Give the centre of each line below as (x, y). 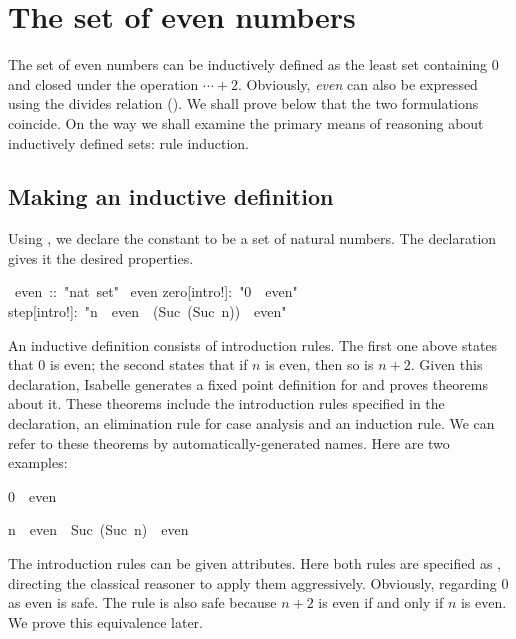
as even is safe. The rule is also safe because (142, 602)
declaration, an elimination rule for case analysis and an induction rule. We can (251, 423)
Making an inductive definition (171, 196)
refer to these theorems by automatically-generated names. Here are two (229, 442)
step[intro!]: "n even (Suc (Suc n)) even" (147, 311)
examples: (38, 462)
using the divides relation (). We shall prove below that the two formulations (243, 103)
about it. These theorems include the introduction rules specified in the (226, 403)
